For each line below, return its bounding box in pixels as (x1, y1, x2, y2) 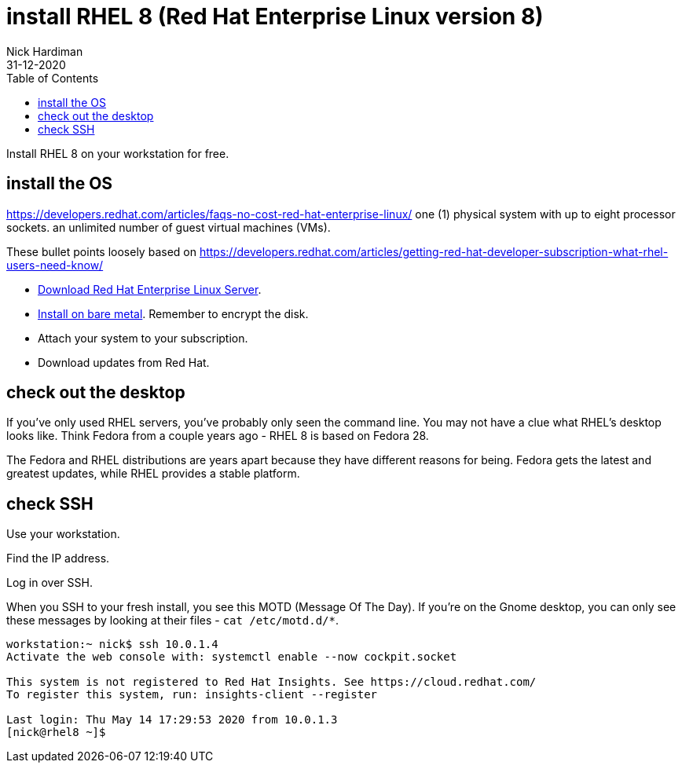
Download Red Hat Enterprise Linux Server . (38, 282, 262, 296)
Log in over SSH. (6, 576, 93, 590)
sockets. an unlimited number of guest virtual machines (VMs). (6, 220, 331, 234)
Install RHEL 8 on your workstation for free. (6, 146, 229, 160)
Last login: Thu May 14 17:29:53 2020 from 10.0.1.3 (6, 713, 338, 727)
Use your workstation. (6, 527, 120, 541)
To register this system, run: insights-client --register (6, 688, 378, 701)
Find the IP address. (6, 551, 110, 566)
